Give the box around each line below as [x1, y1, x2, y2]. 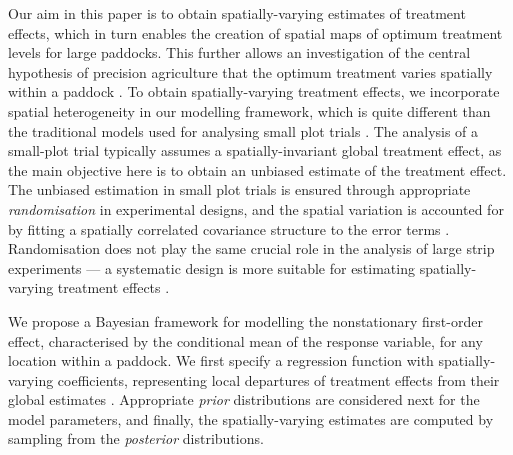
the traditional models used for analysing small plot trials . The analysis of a [8, 120, 479, 141]
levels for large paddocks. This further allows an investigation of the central [8, 42, 471, 63]
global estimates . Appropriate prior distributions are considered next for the [8, 389, 480, 410]
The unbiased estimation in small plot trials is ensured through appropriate [8, 179, 471, 200]
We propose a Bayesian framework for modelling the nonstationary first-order [8, 310, 483, 331]
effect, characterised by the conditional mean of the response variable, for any [8, 330, 483, 351]
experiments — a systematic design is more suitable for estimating [8, 257, 415, 278]
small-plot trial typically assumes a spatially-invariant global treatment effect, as [8, 140, 502, 161]
